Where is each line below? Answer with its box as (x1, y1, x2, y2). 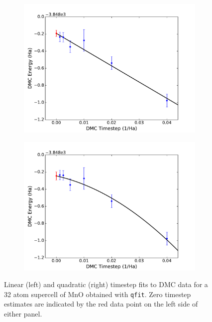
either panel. (4, 309, 42, 319)
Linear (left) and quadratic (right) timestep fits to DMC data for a (4, 279, 208, 290)
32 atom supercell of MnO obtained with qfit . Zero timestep (4, 289, 191, 299)
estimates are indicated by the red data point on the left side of (4, 299, 198, 309)
